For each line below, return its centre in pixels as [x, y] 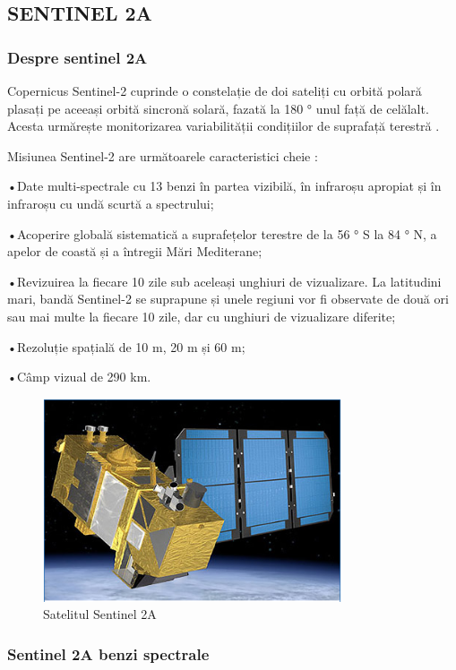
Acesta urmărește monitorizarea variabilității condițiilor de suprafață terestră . [224, 126]
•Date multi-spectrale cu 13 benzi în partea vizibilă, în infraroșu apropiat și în [224, 186]
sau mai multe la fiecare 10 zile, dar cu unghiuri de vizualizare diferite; [202, 316]
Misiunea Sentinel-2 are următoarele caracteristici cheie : [163, 155]
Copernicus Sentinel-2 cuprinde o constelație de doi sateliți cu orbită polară [215, 90]
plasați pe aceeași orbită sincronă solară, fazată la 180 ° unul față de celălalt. [218, 108]
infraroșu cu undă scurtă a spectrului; [111, 203]
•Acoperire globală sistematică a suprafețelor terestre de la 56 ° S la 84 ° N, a [222, 233]
